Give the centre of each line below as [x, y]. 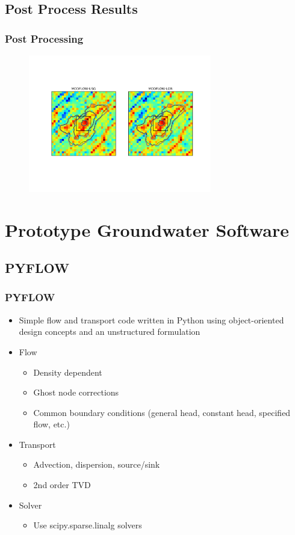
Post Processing [44, 38]
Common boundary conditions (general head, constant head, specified [162, 412]
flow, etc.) [51, 424]
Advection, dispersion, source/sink [97, 464]
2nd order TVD [62, 485]
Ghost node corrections [76, 392]
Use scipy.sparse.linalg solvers [88, 525]
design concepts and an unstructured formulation [110, 332]
